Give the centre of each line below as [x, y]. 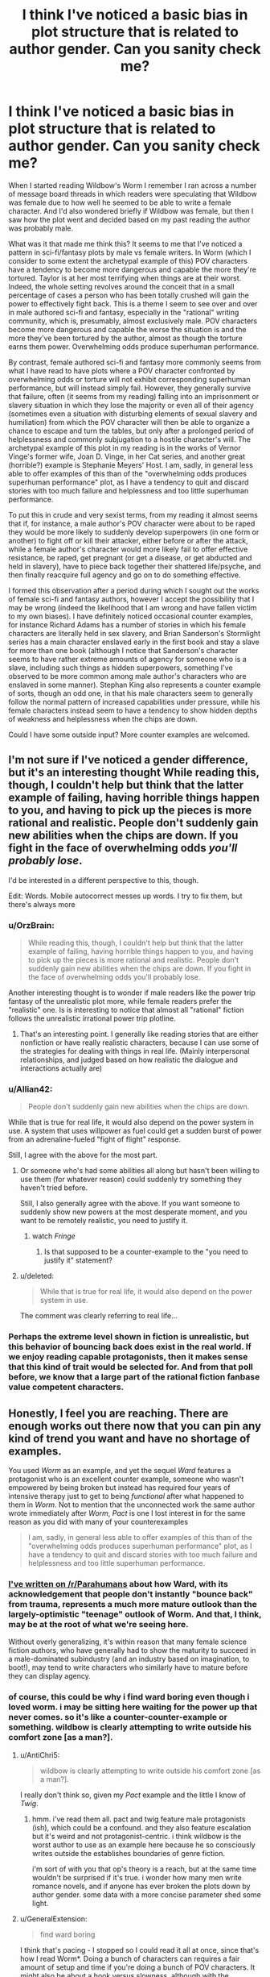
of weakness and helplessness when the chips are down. [103, 718]
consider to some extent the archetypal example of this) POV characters [128, 260]
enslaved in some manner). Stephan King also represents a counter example [135, 685]
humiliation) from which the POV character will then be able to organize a [129, 422]
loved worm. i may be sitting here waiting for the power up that [133, 1707]
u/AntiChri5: [40, 1754]
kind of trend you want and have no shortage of [129, 1438]
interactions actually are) [61, 1068]
